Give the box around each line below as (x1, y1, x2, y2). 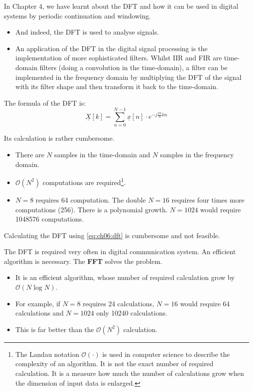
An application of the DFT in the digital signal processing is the (15, 43, 208, 53)
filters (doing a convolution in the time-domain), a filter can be (39, 62, 228, 72)
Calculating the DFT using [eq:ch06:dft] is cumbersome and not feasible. (4, 230, 220, 240)
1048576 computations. (15, 214, 84, 224)
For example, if (15, 298, 60, 308)
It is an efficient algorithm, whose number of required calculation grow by (15, 272, 235, 282)
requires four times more (171, 194, 245, 205)
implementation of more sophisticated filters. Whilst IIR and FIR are (15, 53, 222, 63)
